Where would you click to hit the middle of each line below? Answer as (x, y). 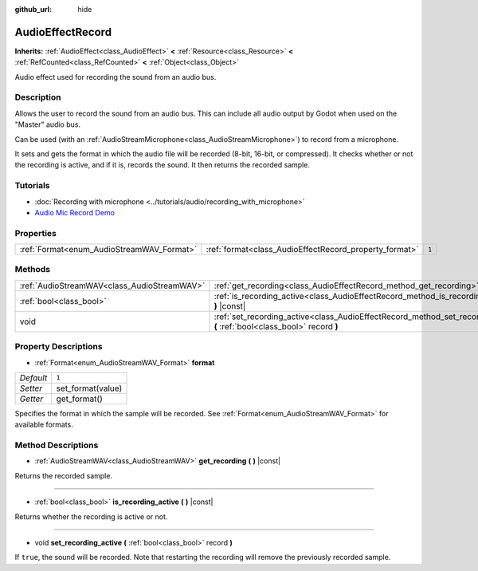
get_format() (80, 399)
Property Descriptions (59, 347)
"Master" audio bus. (48, 124)
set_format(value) (89, 388)
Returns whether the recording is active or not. (91, 516)
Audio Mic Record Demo (75, 212)
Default (33, 377)
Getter (31, 399)
